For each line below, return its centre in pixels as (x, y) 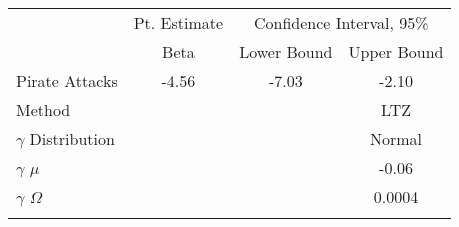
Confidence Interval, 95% (341, 22)
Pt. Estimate (178, 22)
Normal (396, 138)
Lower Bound (286, 51)
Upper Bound (396, 51)
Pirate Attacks (67, 80)
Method (43, 109)
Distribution (72, 138)
